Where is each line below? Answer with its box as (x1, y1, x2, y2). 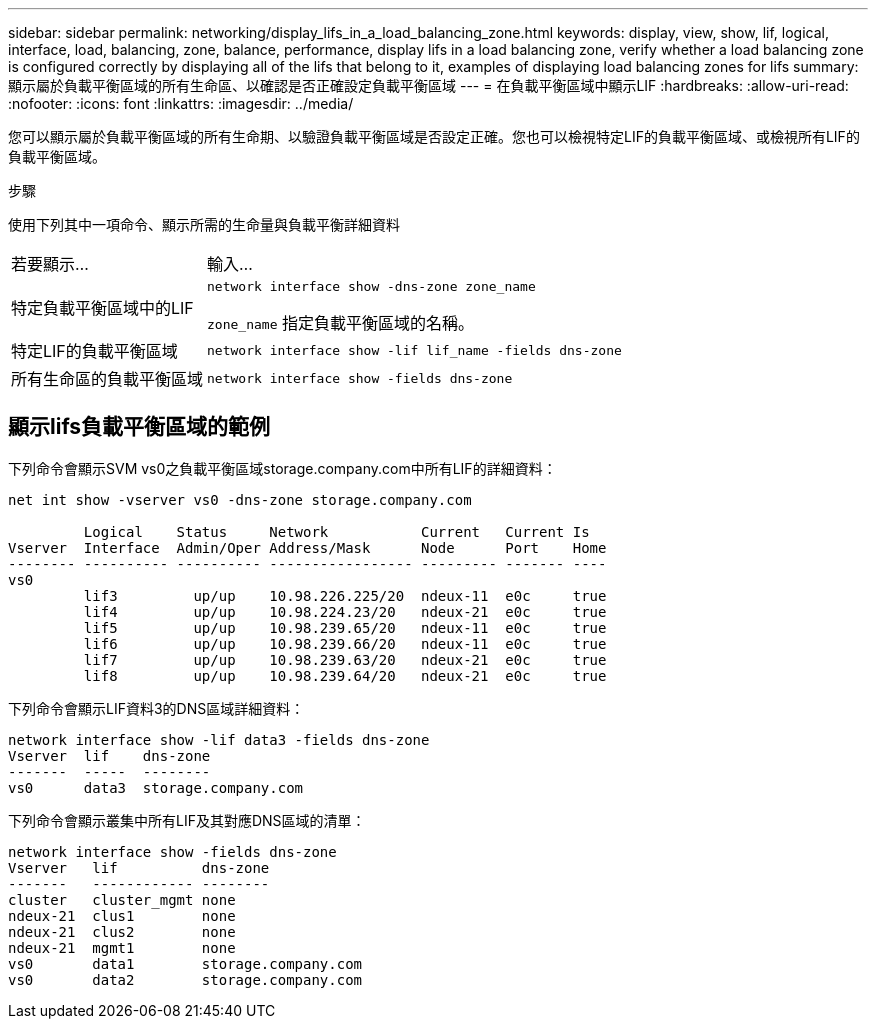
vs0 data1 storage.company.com (8, 955, 363, 972)
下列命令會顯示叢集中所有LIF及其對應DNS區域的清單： (8, 811, 366, 829)
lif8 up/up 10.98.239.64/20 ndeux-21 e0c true (83, 667, 607, 684)
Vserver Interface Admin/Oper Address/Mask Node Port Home (8, 539, 607, 556)
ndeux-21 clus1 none (8, 907, 236, 924)
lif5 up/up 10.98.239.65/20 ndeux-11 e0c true (83, 619, 607, 636)
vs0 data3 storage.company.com (8, 779, 304, 796)
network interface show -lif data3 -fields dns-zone (8, 731, 430, 748)
